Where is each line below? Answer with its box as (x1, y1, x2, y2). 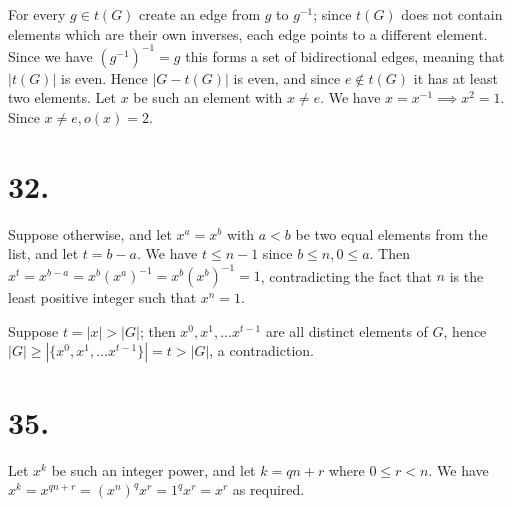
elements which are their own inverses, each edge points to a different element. (8, 23, 488, 44)
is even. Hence (60, 67, 148, 88)
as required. (232, 479, 305, 500)
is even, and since (233, 67, 341, 88)
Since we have (8, 45, 93, 66)
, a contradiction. (209, 340, 314, 361)
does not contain (401, 4, 503, 24)
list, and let (8, 243, 79, 264)
